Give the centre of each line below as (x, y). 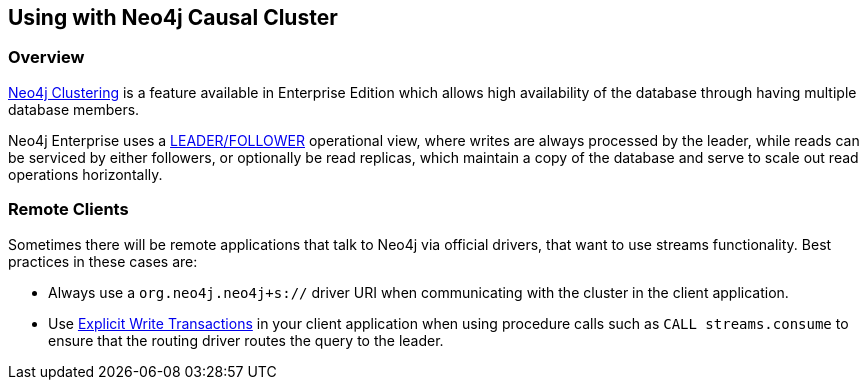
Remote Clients (68, 209)
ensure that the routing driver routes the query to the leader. (246, 340)
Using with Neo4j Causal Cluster (173, 17)
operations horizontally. (85, 174)
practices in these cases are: (103, 261)
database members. (74, 109)
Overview (46, 57)
